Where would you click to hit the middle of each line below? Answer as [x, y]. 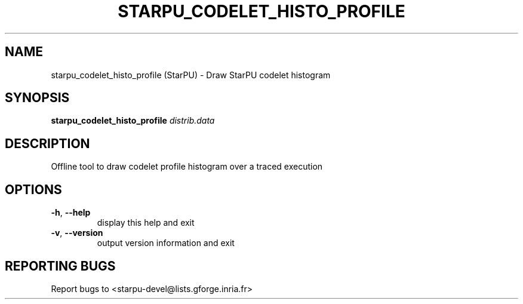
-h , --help [71, 213]
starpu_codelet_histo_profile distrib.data [133, 121]
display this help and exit [146, 223]
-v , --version [77, 233]
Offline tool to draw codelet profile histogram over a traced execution [187, 167]
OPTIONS [33, 189]
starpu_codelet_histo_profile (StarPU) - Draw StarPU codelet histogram [191, 75]
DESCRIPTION [47, 143]
